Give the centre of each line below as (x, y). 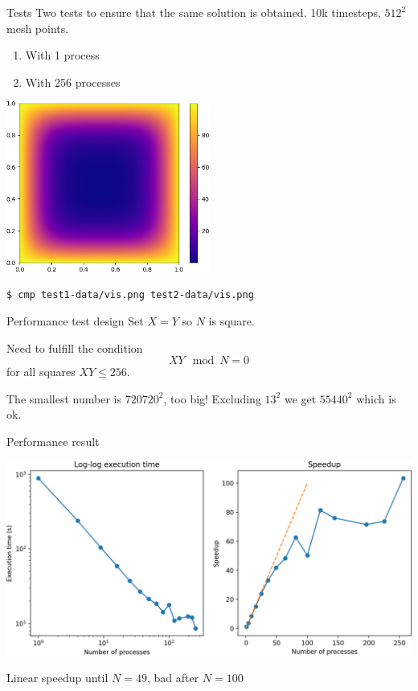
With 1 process (62, 55)
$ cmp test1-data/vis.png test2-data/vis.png (130, 295)
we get (300, 398)
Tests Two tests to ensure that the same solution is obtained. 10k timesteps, (194, 12)
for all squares (41, 372)
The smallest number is (64, 398)
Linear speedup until (57, 678)
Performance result (53, 441)
